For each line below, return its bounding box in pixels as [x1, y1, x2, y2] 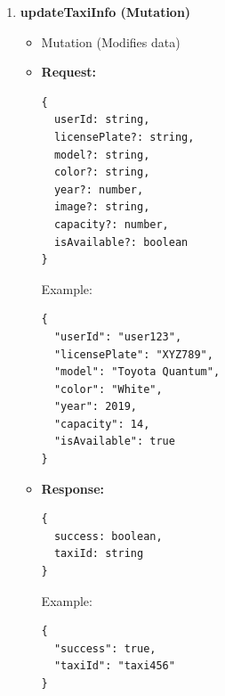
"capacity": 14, [53, 417, 150, 430]
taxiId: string [53, 547, 144, 561]
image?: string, [53, 201, 150, 214]
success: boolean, [53, 529, 163, 543]
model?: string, [53, 148, 150, 161]
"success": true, [53, 642, 157, 655]
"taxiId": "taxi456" [53, 659, 175, 673]
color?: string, [53, 166, 150, 179]
